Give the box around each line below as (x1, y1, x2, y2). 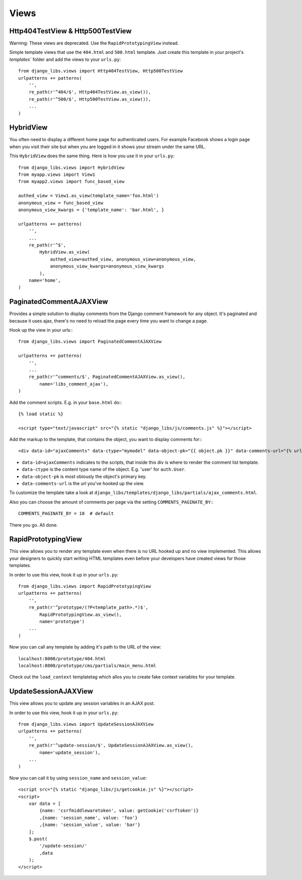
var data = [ (28, 800, 61, 806)
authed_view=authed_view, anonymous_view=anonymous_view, (50, 256, 196, 262)
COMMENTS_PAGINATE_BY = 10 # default (18, 511, 114, 517)
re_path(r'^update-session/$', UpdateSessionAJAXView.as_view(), (28, 742, 194, 748)
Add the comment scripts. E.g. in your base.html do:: (9, 399, 122, 405)
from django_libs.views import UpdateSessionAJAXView (18, 721, 154, 727)
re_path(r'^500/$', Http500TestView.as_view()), (28, 96, 151, 102)
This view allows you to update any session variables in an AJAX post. (9, 701, 155, 707)
